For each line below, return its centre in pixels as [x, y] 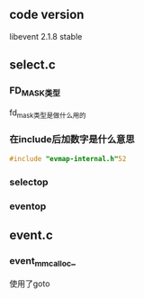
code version [47, 15]
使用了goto [30, 284]
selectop [29, 182]
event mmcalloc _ [43, 262]
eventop [28, 206]
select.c [32, 65]
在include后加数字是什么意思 [72, 140]
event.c [31, 235]
